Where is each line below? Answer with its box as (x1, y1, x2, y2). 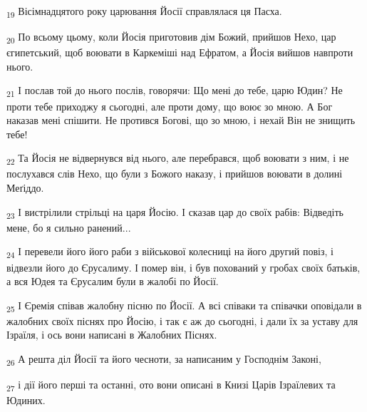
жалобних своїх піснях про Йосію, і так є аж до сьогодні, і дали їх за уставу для (6, 313, 358, 328)
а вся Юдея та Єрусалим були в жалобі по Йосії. (6, 274, 219, 289)
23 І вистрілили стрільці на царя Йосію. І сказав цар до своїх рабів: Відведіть (6, 204, 343, 221)
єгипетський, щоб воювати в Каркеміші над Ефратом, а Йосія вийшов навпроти (6, 45, 353, 60)
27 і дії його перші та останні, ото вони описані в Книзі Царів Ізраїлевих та (6, 377, 336, 393)
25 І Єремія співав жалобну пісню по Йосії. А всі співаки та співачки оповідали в (6, 297, 362, 314)
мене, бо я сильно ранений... (6, 220, 131, 235)
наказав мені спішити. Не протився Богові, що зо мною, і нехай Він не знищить (6, 113, 356, 128)
